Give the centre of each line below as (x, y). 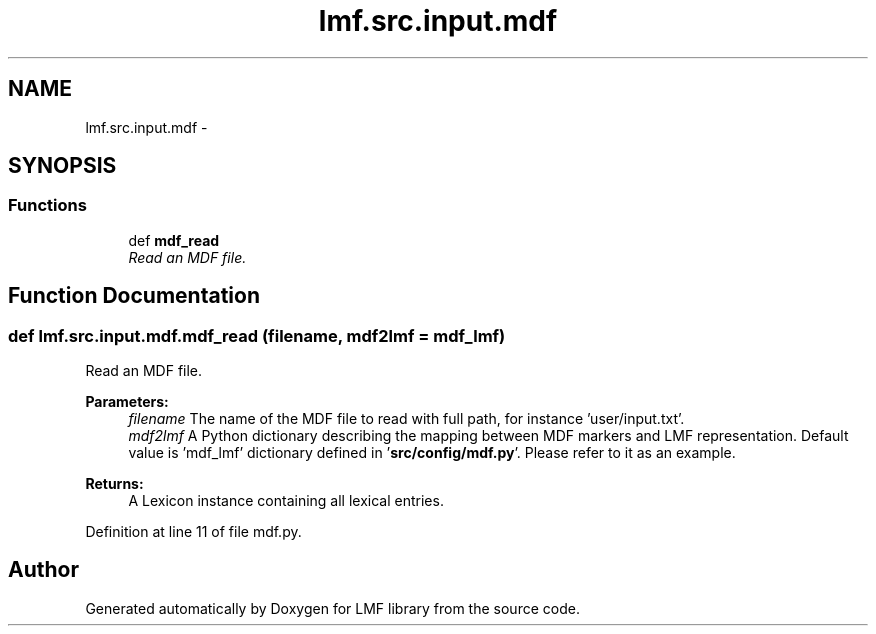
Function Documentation (134, 296)
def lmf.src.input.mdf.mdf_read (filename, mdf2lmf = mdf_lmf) (257, 335)
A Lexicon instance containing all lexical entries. (286, 501)
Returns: (114, 484)
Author (43, 570)
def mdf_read (174, 240)
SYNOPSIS (62, 166)
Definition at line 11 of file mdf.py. (193, 532)
